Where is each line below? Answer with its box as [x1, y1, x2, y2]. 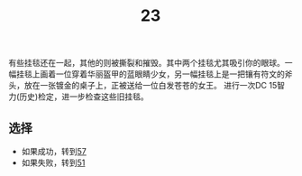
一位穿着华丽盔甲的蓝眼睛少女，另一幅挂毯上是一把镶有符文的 [55, 69, 285, 79]
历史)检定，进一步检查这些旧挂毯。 [19, 91, 150, 102]
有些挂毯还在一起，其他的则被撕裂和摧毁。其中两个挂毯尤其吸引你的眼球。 [8, 58, 285, 69]
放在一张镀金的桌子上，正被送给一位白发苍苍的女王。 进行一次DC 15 [23, 80, 278, 91]
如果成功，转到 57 [21, 146, 87, 156]
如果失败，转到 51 [21, 157, 86, 168]
